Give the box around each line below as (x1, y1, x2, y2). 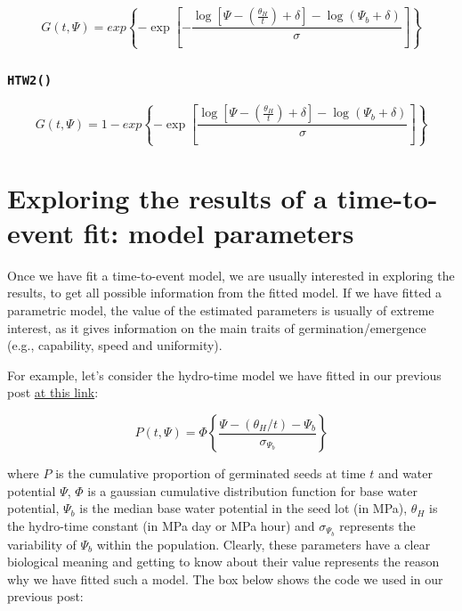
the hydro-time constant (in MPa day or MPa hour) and (7, 516, 315, 534)
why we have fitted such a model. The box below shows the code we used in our (7, 569, 443, 588)
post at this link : (7, 383, 99, 402)
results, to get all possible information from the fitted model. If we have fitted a (7, 283, 442, 302)
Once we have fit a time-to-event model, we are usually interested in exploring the (7, 265, 455, 284)
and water (377, 464, 434, 482)
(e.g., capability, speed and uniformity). (7, 336, 223, 354)
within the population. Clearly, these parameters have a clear (96, 534, 431, 553)
